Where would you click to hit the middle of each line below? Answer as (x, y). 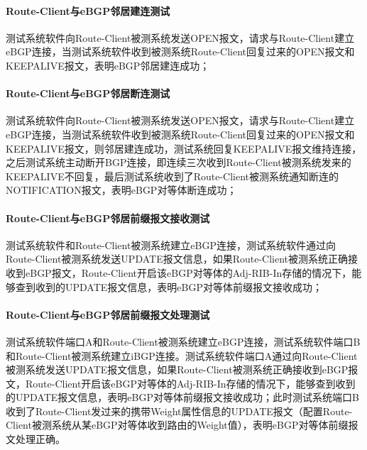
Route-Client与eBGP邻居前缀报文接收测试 (108, 218)
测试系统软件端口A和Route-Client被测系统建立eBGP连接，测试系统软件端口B (183, 341)
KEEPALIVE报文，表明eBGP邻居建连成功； (108, 65)
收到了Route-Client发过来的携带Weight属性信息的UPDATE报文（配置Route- (179, 411)
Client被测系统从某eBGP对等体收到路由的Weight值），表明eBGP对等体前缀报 (182, 425)
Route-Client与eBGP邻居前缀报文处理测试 (108, 314)
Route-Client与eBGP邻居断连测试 (88, 93)
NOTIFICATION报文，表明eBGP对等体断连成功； (121, 190)
